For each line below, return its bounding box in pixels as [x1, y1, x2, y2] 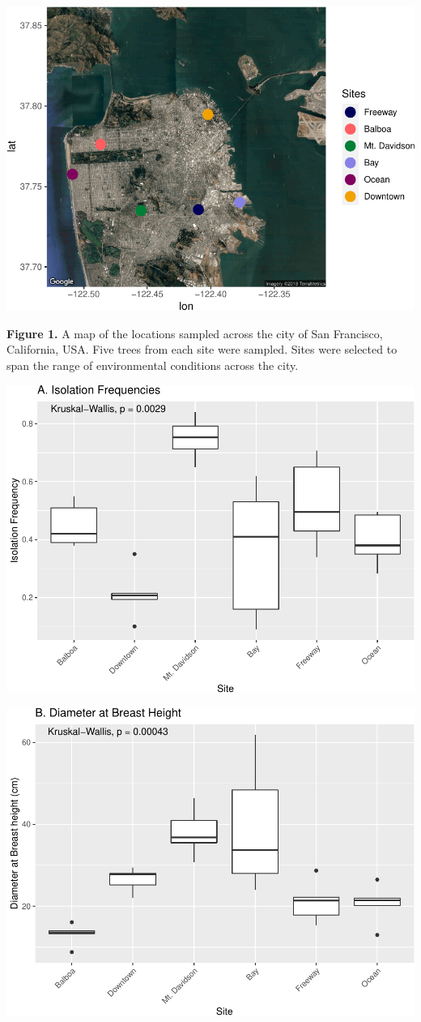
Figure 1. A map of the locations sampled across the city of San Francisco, [6, 324, 383, 341]
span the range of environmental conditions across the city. [6, 357, 299, 374]
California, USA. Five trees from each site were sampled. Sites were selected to [6, 341, 398, 358]
